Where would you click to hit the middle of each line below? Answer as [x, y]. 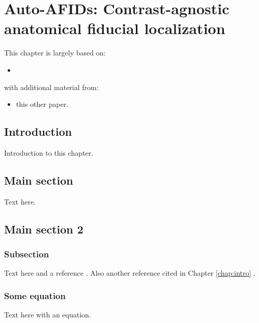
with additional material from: [51, 87]
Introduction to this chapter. [49, 152]
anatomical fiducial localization [115, 28]
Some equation [35, 295]
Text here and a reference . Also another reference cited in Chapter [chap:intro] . [130, 273]
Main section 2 [44, 229]
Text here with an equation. [48, 315]
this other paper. [42, 104]
